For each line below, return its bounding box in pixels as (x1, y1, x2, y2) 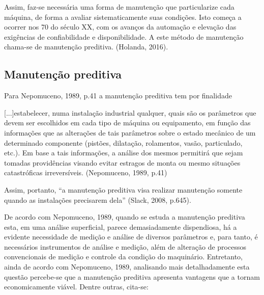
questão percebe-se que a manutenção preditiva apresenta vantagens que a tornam (4, 271, 260, 282)
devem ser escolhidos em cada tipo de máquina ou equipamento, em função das (4, 117, 251, 128)
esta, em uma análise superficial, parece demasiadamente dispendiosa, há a (4, 221, 237, 232)
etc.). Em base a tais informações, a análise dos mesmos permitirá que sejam (4, 147, 243, 158)
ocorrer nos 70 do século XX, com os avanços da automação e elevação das (4, 21, 237, 32)
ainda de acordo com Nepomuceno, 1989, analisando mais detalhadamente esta (4, 261, 250, 272)
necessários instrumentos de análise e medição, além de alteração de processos (4, 241, 246, 252)
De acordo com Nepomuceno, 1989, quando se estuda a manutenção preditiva (4, 211, 245, 222)
